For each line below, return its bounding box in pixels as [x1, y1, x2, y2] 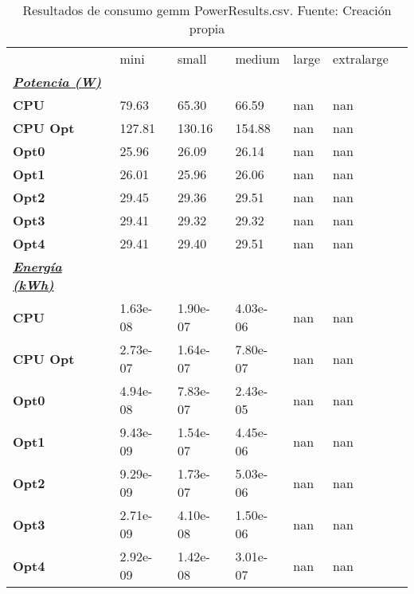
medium [235, 49, 280, 68]
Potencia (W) [13, 72, 102, 91]
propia [189, 19, 225, 37]
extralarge [333, 49, 389, 68]
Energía [13, 257, 62, 276]
